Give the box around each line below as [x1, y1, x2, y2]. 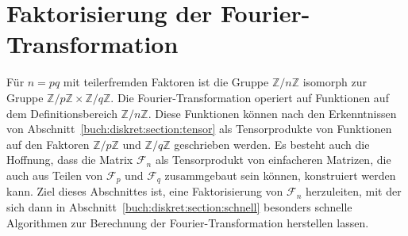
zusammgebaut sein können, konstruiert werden [164, 166, 396, 183]
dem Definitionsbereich [6, 105, 117, 121]
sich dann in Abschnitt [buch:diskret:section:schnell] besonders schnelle [6, 198, 352, 215]
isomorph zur [302, 74, 367, 90]
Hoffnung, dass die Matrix [6, 151, 133, 168]
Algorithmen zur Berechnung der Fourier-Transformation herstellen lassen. [6, 214, 369, 230]
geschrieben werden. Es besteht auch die [174, 135, 370, 152]
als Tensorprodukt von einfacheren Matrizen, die [155, 151, 391, 168]
